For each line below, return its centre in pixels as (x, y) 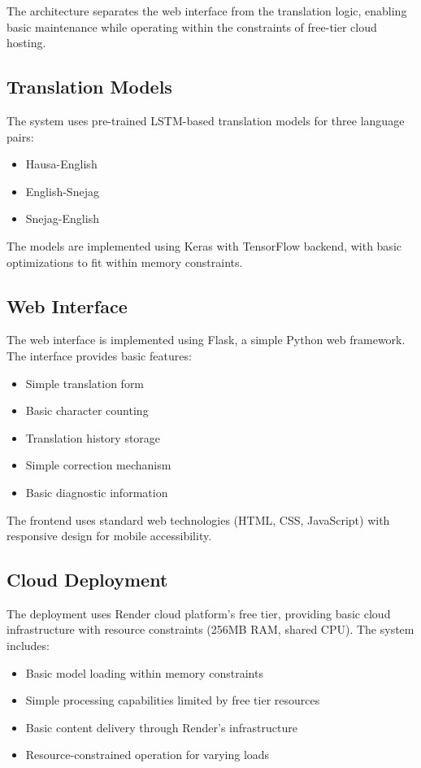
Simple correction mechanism (98, 465)
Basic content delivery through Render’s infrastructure (161, 727)
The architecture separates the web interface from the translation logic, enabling (207, 11)
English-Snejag (62, 191)
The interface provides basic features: (99, 355)
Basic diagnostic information (97, 492)
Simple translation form (85, 383)
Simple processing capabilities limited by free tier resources (173, 700)
